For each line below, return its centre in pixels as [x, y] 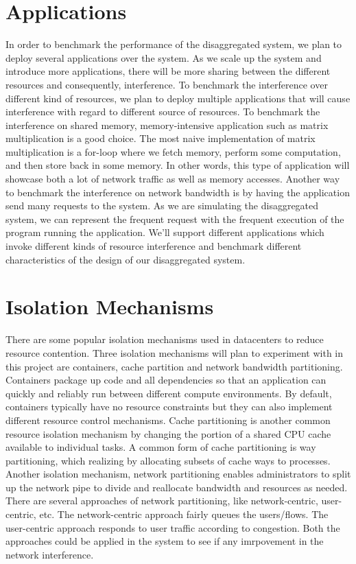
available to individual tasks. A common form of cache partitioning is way [161, 447]
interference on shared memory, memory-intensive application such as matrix [167, 125]
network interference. [50, 554]
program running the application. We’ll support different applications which [165, 232]
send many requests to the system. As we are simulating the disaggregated [162, 205]
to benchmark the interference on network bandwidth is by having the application [178, 192]
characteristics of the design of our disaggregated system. [126, 259]
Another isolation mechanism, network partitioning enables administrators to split [178, 474]
